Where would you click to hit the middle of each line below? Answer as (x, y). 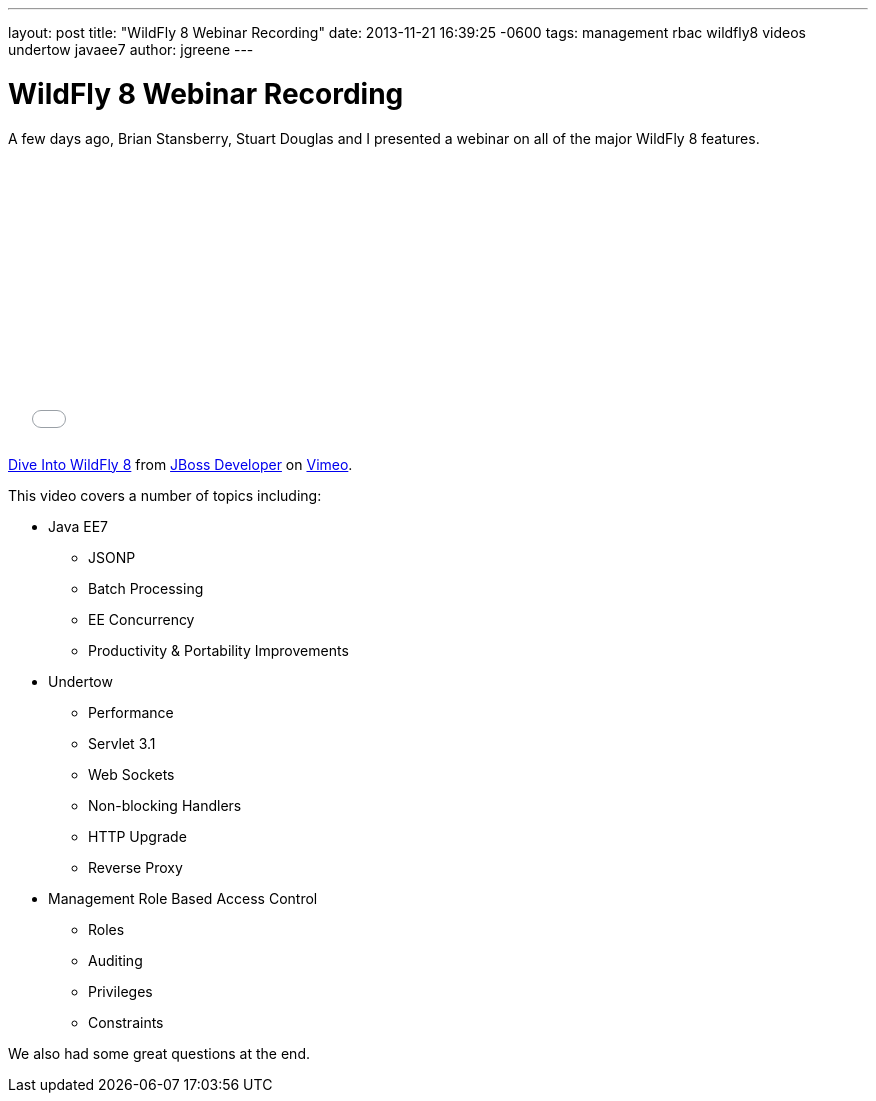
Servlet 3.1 (122, 743)
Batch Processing (146, 588)
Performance (131, 712)
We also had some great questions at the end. (159, 1053)
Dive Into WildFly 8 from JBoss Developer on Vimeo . (180, 464)
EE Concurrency (141, 619)
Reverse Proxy (135, 867)
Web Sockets (131, 774)
